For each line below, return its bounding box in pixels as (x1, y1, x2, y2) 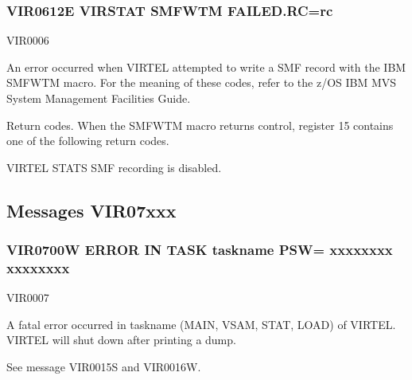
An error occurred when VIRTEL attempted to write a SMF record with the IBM (6, 58, 406, 75)
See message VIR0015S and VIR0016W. (6, 358, 201, 375)
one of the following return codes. (6, 132, 169, 149)
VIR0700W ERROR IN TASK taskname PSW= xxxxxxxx (6, 240, 393, 260)
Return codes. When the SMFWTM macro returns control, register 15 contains (6, 116, 394, 133)
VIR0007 (6, 289, 49, 306)
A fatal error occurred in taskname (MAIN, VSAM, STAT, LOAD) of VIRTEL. (6, 315, 396, 332)
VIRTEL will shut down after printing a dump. (6, 331, 236, 348)
